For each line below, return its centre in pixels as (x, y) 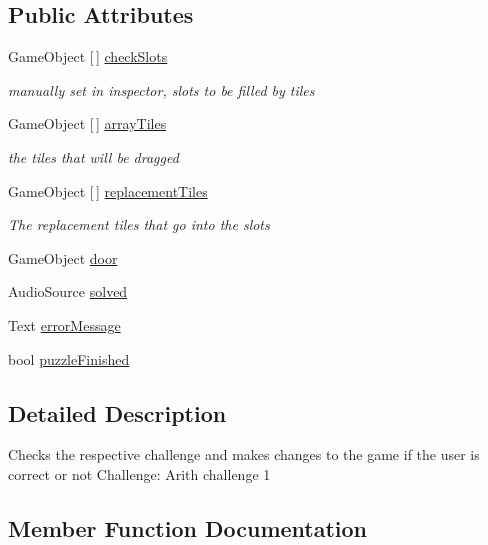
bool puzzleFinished (69, 358)
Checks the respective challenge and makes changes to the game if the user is (244, 454)
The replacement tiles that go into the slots (139, 224)
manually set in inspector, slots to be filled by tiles (161, 89)
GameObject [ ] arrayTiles (87, 123)
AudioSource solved (68, 291)
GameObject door (63, 257)
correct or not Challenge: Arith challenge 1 (139, 473)
